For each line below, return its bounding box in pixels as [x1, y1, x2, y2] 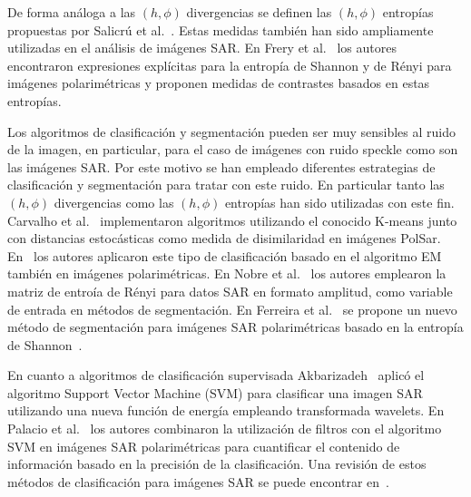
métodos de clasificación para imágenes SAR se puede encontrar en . [7, 472, 389, 491]
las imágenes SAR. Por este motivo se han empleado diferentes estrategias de [7, 157, 436, 176]
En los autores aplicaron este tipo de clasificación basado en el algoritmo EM [7, 246, 442, 265]
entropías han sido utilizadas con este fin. [224, 192, 455, 211]
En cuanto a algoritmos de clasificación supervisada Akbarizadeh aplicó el [7, 365, 425, 385]
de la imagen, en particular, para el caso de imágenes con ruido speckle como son [7, 140, 458, 159]
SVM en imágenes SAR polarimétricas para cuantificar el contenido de [7, 436, 400, 455]
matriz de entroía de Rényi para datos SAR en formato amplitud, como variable [7, 281, 453, 300]
